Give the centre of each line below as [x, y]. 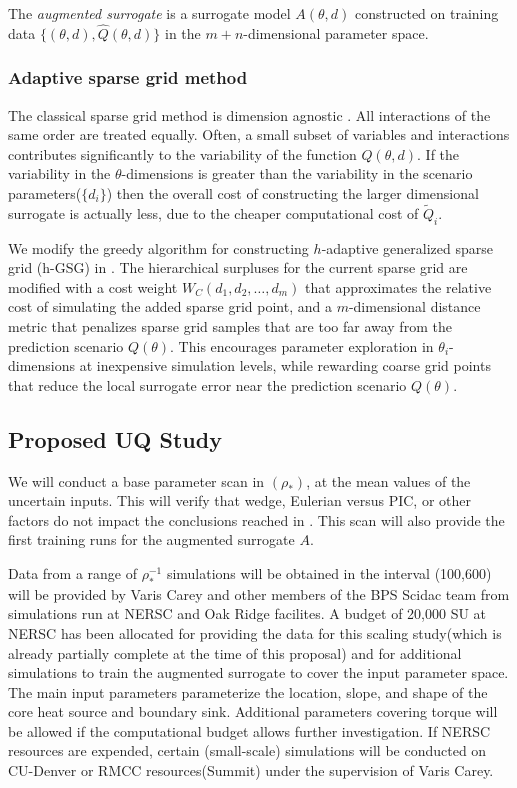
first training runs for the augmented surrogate [151, 539]
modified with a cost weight [93, 286]
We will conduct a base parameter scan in [136, 480]
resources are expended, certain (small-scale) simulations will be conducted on [247, 750]
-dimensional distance [414, 306]
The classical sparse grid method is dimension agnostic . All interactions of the [249, 114]
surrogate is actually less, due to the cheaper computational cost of [213, 212]
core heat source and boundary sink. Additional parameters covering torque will [253, 711]
